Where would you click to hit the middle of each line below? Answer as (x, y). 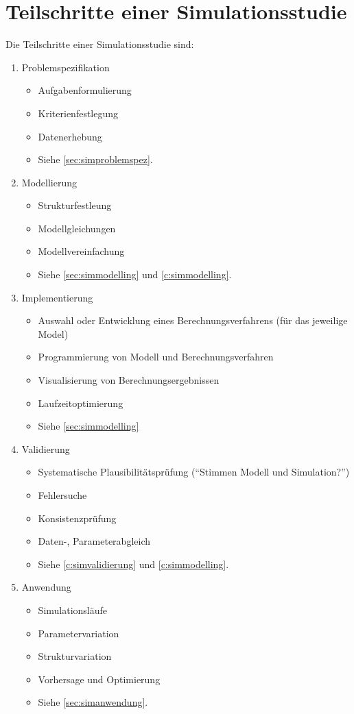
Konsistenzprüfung (77, 518)
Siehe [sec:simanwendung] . (93, 702)
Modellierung (49, 182)
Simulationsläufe (73, 610)
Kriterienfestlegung (78, 113)
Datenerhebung (70, 136)
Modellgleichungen (77, 228)
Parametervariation (79, 633)
